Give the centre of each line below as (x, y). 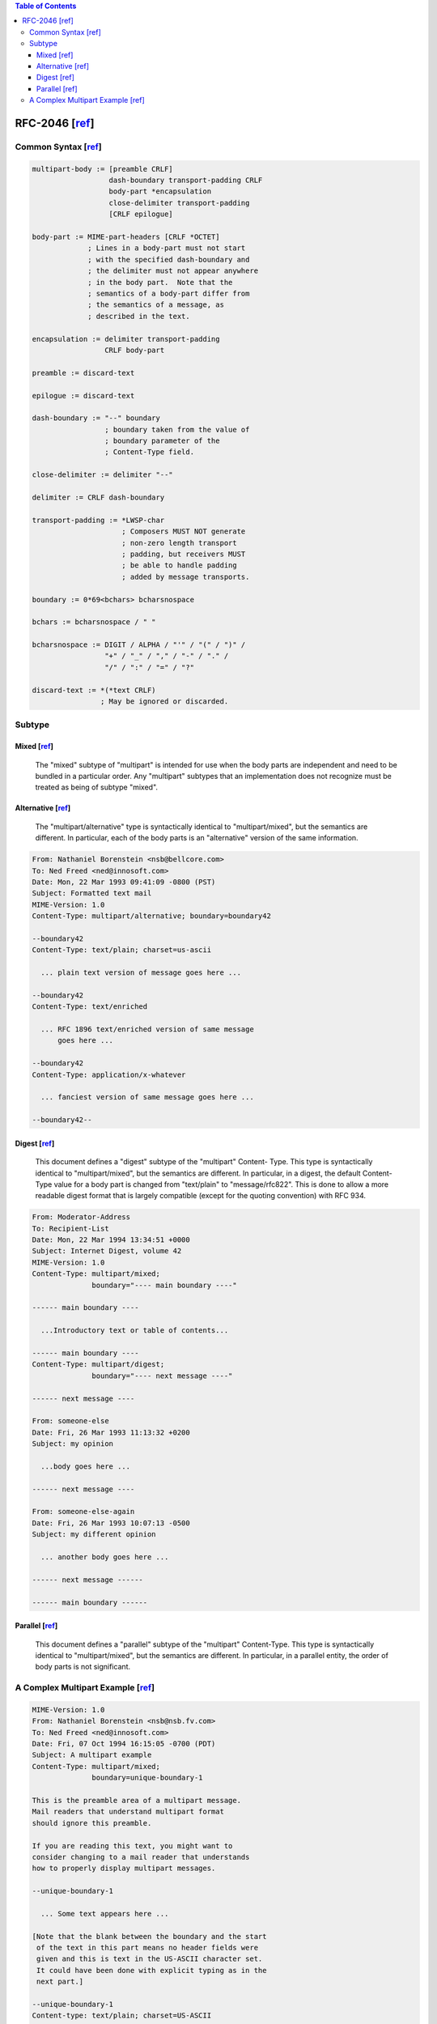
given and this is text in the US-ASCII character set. (150, 1959)
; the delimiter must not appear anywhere (173, 271)
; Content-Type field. (149, 452)
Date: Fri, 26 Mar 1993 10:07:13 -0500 (111, 1523)
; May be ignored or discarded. (164, 702)
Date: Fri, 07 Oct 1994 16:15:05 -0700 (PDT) (124, 1744)
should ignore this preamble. (92, 1823)
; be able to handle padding (180, 566)
